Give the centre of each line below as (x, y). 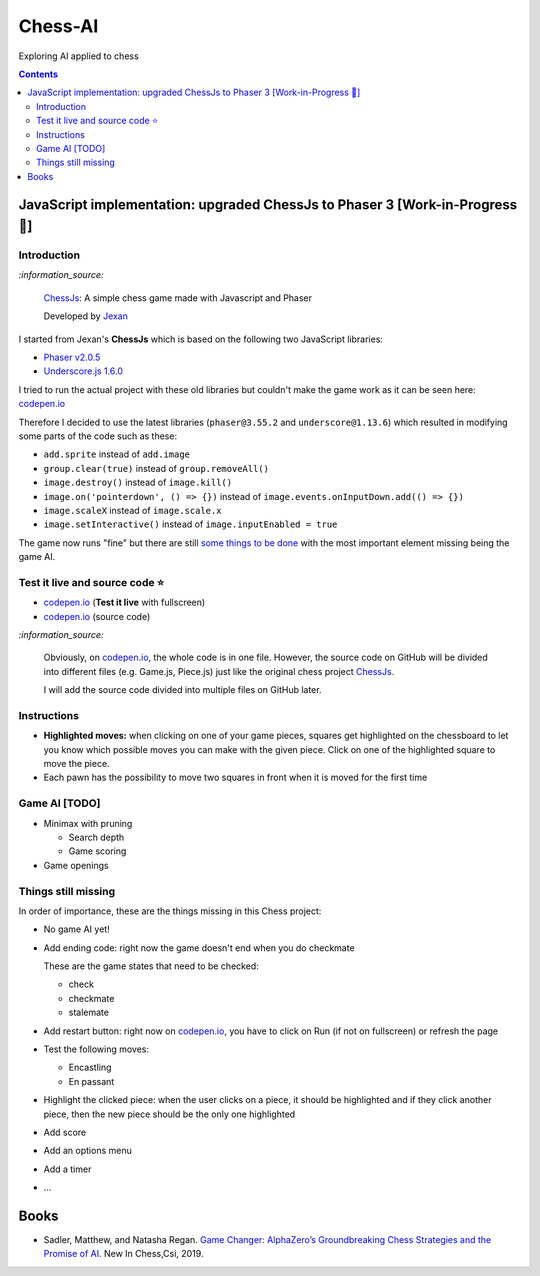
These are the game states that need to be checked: (151, 966)
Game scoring (97, 851)
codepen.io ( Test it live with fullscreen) (124, 602)
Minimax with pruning (88, 823)
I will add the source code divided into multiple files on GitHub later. (182, 690)
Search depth (96, 837)
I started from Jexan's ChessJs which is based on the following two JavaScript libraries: (201, 339)
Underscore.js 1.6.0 (83, 371)
